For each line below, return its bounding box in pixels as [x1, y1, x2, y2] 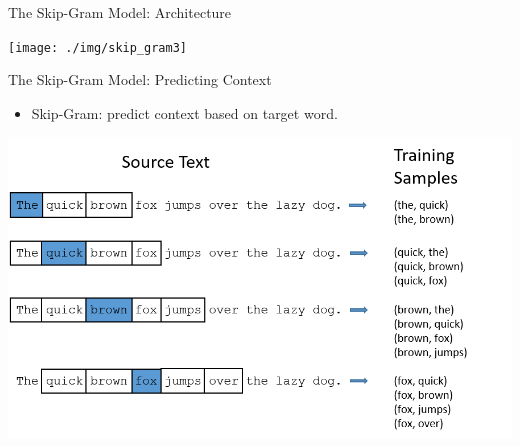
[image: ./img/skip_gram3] [8, 40, 187, 55]
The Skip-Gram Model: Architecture [8, 2, 232, 22]
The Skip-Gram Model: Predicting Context [8, 69, 272, 90]
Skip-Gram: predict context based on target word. [31, 102, 338, 123]
